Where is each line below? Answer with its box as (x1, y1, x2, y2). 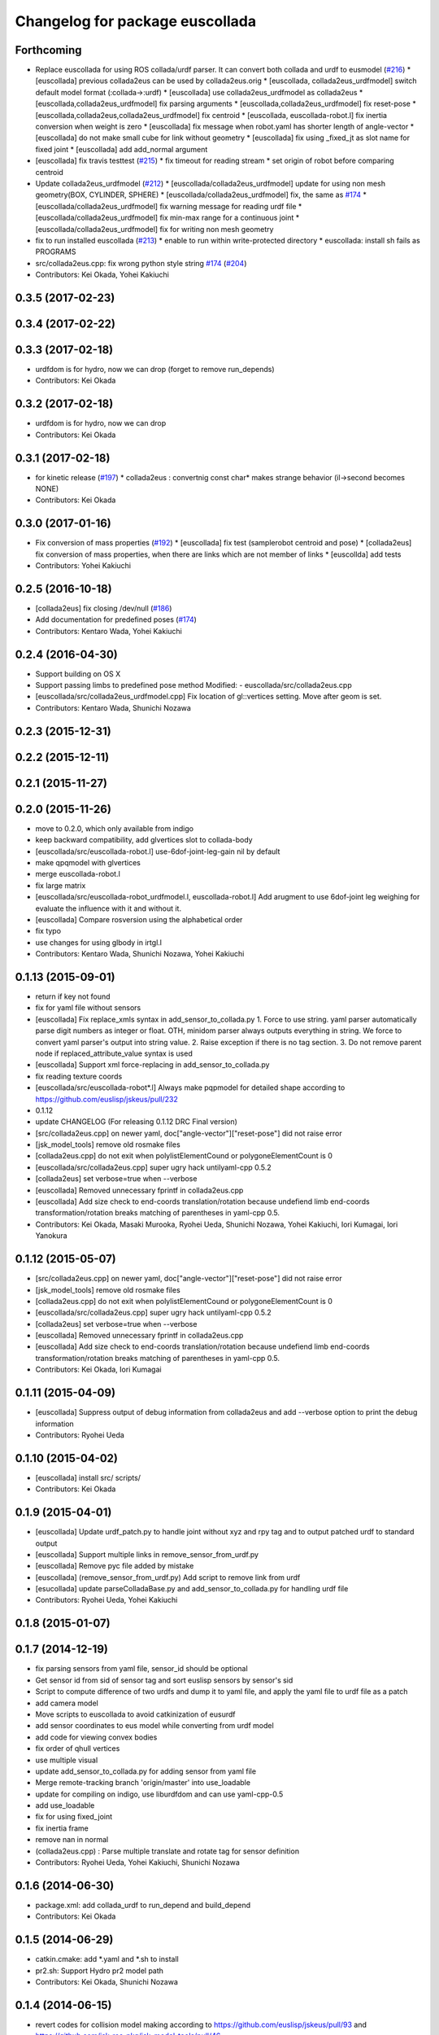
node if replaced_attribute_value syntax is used (35, 1048, 193, 1058)
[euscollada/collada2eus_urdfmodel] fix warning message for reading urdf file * (35, 201, 302, 211)
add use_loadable (35, 1801, 95, 1810)
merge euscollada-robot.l (35, 869, 121, 879)
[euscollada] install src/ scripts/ (35, 1473, 141, 1482)
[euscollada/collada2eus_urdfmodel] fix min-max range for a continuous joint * (35, 212, 300, 223)
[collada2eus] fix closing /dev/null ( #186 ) (35, 603, 172, 613)
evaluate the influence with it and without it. (35, 904, 182, 913)
